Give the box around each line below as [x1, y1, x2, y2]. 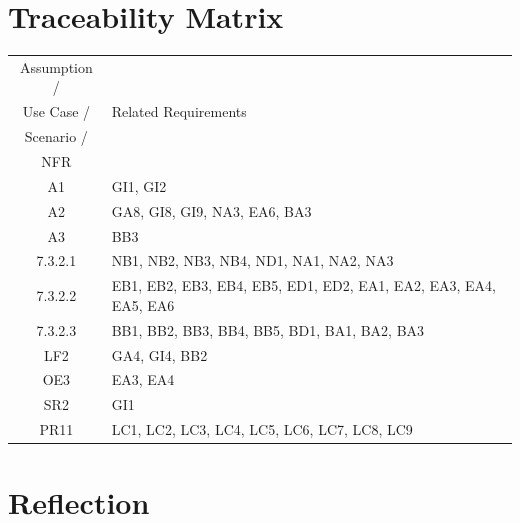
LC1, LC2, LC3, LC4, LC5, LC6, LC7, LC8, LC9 [111, 419, 413, 440]
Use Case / [22, 101, 91, 122]
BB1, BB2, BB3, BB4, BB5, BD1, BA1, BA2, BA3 [111, 319, 425, 340]
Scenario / [24, 126, 88, 147]
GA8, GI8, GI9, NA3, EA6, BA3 [111, 200, 312, 221]
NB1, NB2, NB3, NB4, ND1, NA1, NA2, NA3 [111, 250, 394, 271]
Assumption [19, 56, 93, 77]
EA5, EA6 [111, 294, 175, 315]
